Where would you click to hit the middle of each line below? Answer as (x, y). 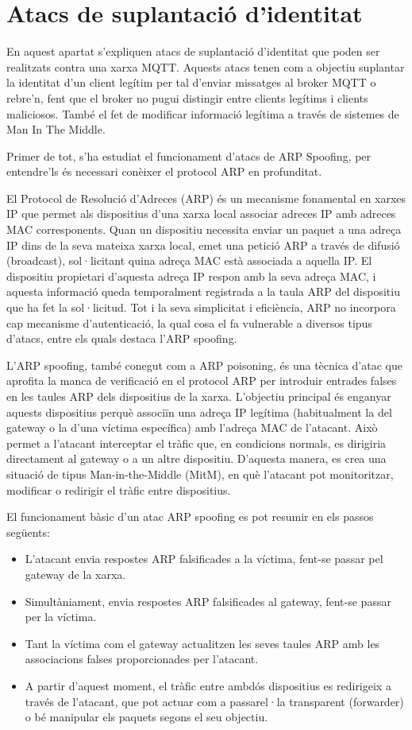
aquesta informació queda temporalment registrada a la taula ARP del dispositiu (203, 291)
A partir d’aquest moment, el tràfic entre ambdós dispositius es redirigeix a (208, 685)
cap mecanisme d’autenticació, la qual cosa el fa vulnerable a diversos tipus (189, 322)
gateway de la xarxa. (75, 574)
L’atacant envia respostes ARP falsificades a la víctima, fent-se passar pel (204, 559)
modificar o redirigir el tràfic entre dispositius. (119, 489)
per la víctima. (61, 617)
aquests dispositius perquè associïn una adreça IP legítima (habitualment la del (199, 412)
